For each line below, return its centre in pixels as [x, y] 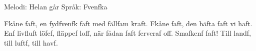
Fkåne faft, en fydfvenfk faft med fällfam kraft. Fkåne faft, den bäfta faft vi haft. [128, 23]
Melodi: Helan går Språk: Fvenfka [56, 6]
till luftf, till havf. [31, 42]
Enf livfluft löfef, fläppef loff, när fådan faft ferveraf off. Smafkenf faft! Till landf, [127, 33]
